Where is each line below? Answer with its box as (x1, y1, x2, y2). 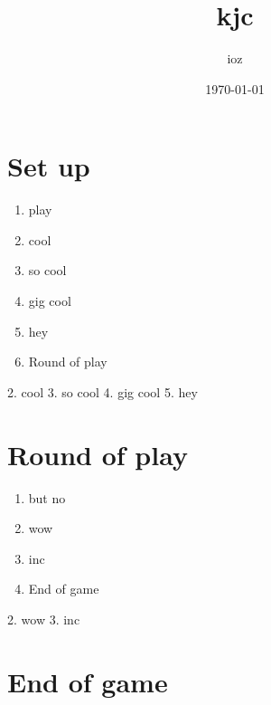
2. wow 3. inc (7, 609, 80, 628)
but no (28, 488, 66, 507)
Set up (7, 148, 90, 185)
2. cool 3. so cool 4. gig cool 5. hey (7, 382, 198, 401)
